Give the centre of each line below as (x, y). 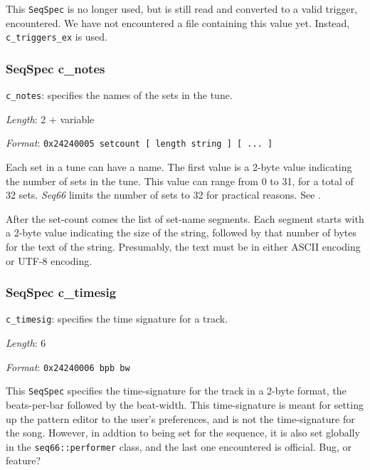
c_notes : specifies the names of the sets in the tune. (119, 95)
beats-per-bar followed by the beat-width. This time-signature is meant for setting (185, 404)
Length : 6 (26, 343)
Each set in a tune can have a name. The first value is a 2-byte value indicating (179, 167)
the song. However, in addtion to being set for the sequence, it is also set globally (183, 433)
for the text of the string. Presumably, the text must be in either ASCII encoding (183, 246)
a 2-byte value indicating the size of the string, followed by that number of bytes (181, 233)
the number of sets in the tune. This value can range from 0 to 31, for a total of (180, 181)
